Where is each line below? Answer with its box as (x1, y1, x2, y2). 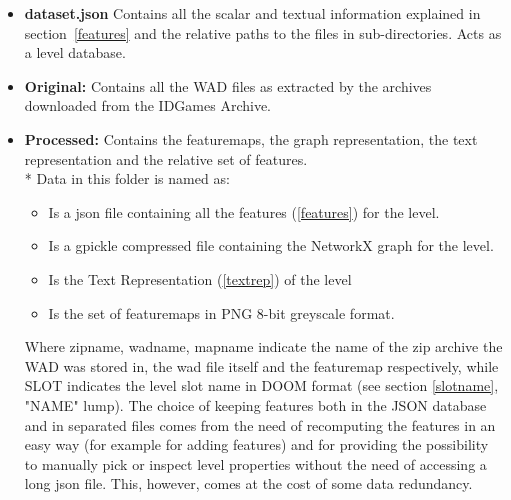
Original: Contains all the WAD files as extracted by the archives (24, 75, 432, 96)
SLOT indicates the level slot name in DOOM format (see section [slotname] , (24, 375, 499, 396)
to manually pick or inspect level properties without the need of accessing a (24, 453, 487, 474)
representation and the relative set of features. (24, 148, 308, 169)
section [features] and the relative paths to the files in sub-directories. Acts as (24, 22, 502, 43)
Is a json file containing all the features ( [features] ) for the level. (48, 201, 440, 222)
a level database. (24, 42, 126, 63)
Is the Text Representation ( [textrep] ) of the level (48, 268, 352, 289)
